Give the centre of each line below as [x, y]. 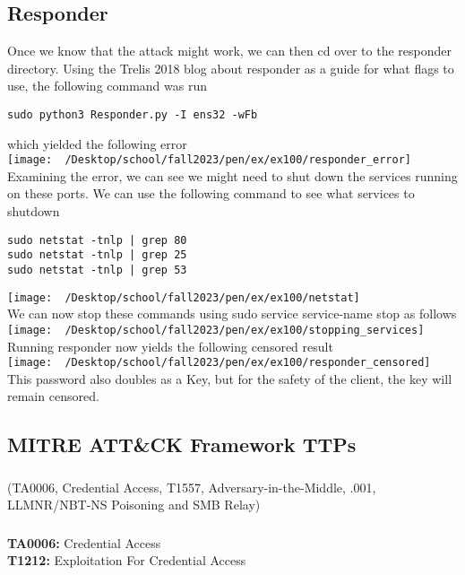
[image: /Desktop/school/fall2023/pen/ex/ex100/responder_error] [210, 160]
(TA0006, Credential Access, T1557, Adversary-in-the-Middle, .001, [192, 487]
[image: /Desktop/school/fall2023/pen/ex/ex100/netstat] [184, 297]
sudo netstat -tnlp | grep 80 [97, 240]
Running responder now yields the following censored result [170, 346]
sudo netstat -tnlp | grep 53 [97, 270]
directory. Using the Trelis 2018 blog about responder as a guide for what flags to [231, 68]
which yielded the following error [97, 143]
